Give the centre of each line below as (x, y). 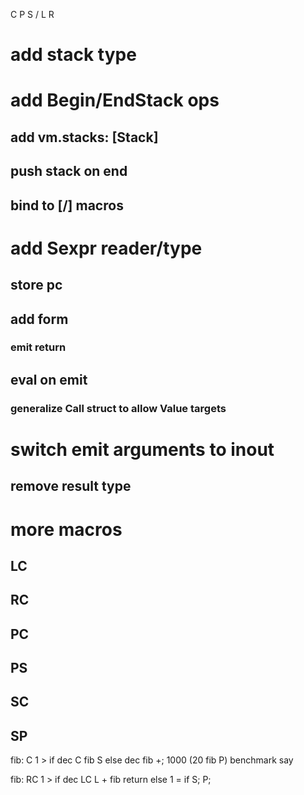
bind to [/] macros (67, 205)
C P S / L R (32, 14)
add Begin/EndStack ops (115, 100)
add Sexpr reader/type (106, 248)
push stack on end (69, 171)
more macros (66, 529)
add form (39, 319)
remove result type (71, 486)
